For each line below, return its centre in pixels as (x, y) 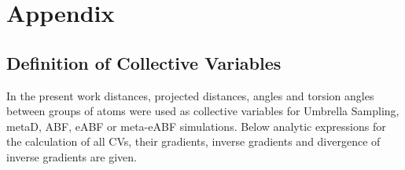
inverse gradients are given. (72, 156)
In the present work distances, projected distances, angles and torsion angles (190, 95)
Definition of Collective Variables (144, 62)
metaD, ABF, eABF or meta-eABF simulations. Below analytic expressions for (196, 126)
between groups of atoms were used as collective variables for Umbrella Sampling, (203, 111)
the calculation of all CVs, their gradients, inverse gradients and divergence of (193, 141)
